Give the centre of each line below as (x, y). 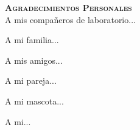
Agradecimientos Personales (68, 7)
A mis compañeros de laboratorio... (70, 19)
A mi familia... (32, 40)
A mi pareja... (31, 80)
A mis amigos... (34, 60)
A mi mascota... (34, 101)
